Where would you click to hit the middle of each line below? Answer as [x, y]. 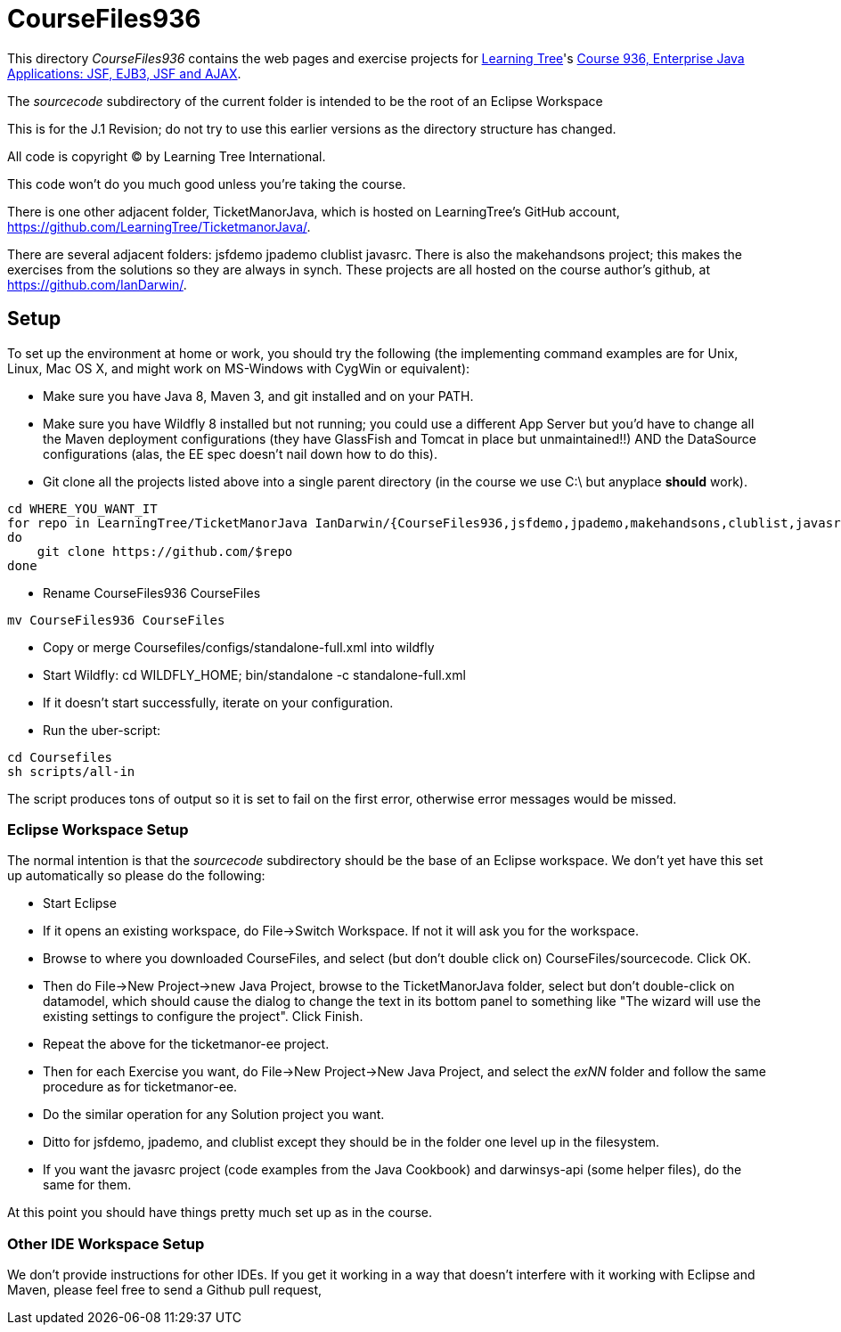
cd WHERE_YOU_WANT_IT [82, 508]
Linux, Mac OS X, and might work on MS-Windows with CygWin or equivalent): [239, 368]
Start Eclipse [80, 903]
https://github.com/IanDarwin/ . [97, 284]
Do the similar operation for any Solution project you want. [214, 1115]
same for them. [87, 1185]
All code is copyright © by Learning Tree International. [167, 156]
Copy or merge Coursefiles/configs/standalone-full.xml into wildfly [239, 647]
